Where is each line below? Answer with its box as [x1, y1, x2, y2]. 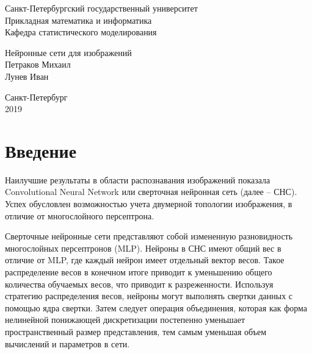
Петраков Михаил [5, 58, 71, 71]
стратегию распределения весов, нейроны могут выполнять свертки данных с [5, 289, 293, 302]
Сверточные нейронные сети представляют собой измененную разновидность [5, 230, 293, 242]
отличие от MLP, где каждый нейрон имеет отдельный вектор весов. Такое [5, 253, 285, 266]
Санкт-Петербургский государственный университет [5, 2, 198, 14]
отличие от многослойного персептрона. [5, 209, 154, 222]
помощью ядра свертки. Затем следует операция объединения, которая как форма [5, 301, 308, 314]
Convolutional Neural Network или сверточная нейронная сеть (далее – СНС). [5, 185, 297, 198]
